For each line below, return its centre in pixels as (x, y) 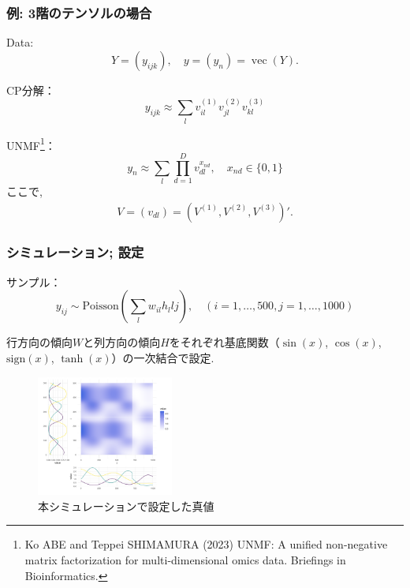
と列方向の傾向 (122, 342)
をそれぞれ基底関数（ (224, 342)
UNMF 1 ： (31, 144)
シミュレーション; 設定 (75, 252)
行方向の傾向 (39, 342)
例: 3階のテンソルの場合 (79, 12)
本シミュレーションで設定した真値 (126, 506)
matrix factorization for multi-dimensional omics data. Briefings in (185, 560)
